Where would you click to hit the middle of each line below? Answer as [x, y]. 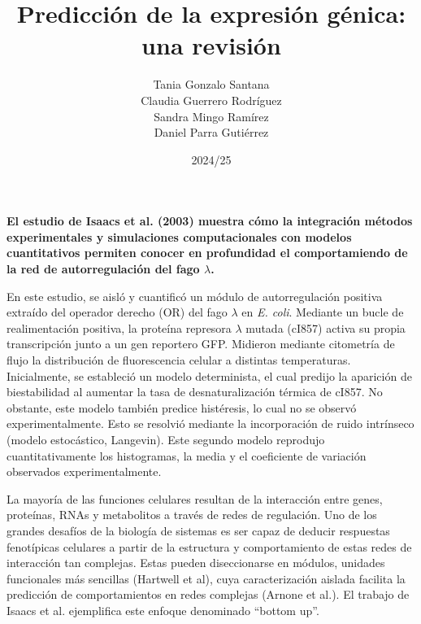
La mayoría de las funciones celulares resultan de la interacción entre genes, [195, 498]
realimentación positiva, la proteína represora [119, 327]
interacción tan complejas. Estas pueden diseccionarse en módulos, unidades [196, 563]
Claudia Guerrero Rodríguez [211, 100]
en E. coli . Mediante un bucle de [323, 312]
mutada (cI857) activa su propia [326, 327]
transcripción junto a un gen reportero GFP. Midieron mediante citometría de [201, 344]
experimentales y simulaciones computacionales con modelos [179, 236]
